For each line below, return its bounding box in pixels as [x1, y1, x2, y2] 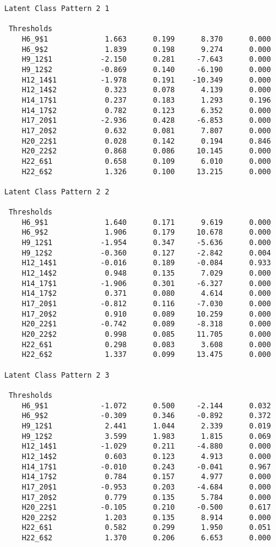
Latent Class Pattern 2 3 [4, 370, 109, 380]
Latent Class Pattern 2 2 [4, 187, 109, 196]
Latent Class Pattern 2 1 [4, 4, 109, 13]
